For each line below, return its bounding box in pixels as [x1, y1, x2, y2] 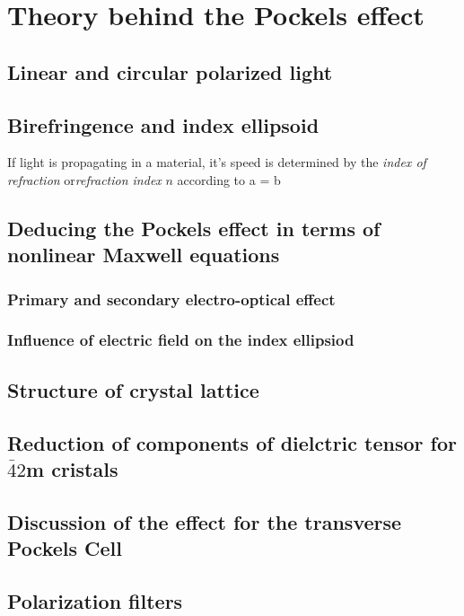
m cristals [26, 454, 118, 482]
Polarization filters [7, 586, 183, 614]
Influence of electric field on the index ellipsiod [7, 329, 355, 351]
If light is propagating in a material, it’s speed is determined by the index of [7, 153, 426, 172]
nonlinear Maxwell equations [7, 241, 280, 268]
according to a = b [177, 170, 281, 189]
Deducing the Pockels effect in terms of [7, 214, 381, 242]
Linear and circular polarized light [7, 57, 333, 85]
